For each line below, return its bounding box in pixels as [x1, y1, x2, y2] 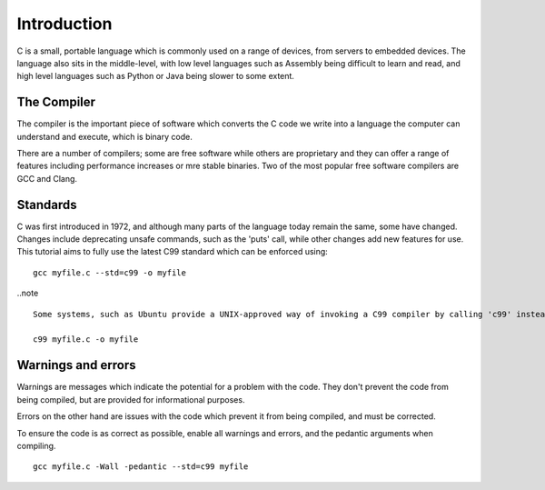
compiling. [16, 440, 56, 451]
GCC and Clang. [16, 173, 77, 184]
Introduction [16, 14, 113, 34]
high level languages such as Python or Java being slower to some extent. [16, 71, 295, 82]
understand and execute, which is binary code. [16, 131, 193, 142]
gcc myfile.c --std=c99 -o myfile [33, 267, 186, 277]
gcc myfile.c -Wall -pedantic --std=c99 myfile [33, 462, 249, 472]
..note [16, 287, 39, 299]
